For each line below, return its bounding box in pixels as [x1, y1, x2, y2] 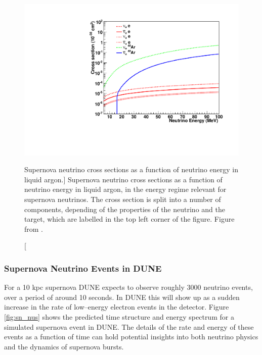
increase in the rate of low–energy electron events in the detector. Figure [4, 301, 229, 312]
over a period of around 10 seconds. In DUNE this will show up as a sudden [4, 291, 240, 302]
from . [24, 223, 43, 234]
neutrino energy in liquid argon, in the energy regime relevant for [24, 184, 227, 194]
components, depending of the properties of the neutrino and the [24, 204, 225, 214]
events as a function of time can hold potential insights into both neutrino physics [4, 331, 258, 342]
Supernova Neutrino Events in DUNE [4, 262, 162, 274]
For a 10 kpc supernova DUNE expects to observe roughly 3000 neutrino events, [4, 282, 253, 292]
